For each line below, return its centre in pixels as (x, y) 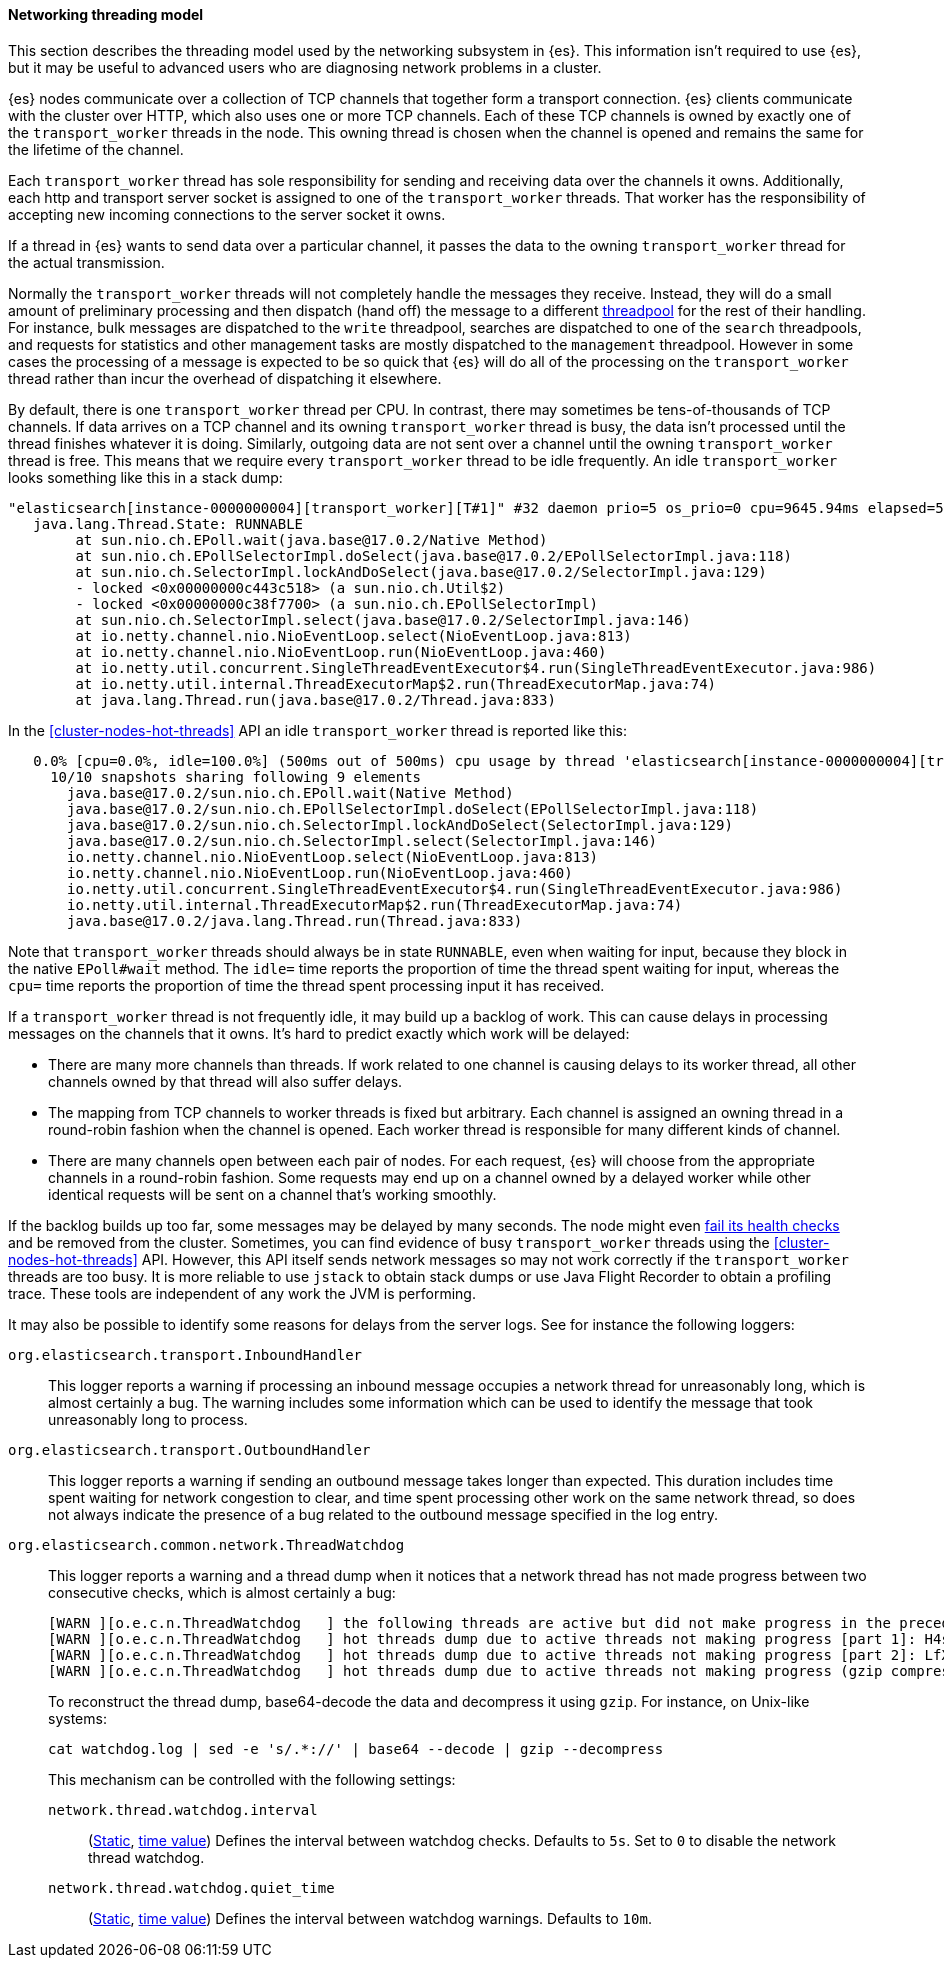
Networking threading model (106, 14)
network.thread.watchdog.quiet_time (191, 1887)
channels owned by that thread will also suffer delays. (225, 1081)
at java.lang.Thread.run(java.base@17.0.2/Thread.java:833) (315, 699)
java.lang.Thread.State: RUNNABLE (168, 523)
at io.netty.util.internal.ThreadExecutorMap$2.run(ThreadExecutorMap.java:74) (396, 683)
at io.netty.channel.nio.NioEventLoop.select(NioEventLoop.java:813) (353, 635)
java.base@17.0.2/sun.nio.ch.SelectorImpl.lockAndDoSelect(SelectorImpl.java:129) (400, 824)
